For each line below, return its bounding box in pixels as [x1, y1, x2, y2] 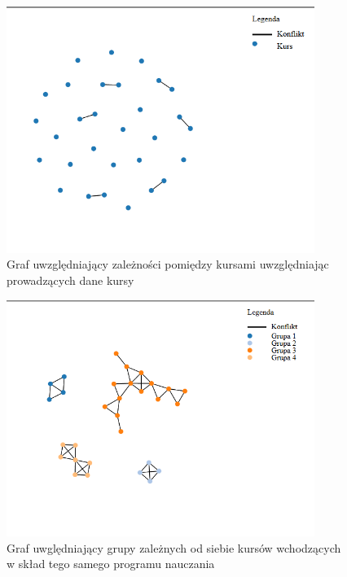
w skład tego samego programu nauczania [7, 555, 215, 572]
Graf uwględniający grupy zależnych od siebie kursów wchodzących [7, 539, 341, 556]
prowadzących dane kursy [7, 272, 134, 289]
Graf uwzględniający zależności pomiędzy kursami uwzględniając [7, 256, 329, 273]
